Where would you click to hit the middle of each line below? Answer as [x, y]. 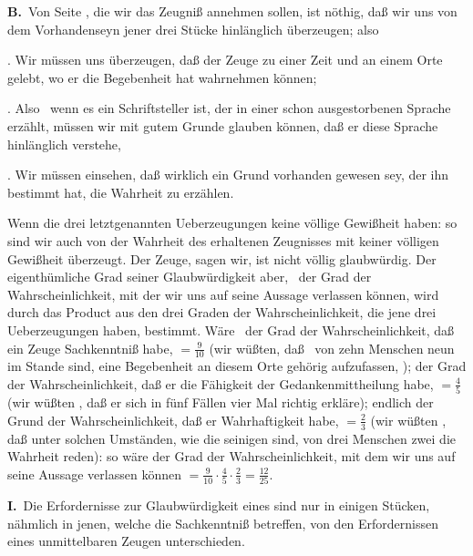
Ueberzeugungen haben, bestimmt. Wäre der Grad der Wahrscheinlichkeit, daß [231, 329]
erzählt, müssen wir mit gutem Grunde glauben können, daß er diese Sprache [223, 125]
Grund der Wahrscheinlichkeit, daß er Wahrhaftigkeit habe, [173, 420]
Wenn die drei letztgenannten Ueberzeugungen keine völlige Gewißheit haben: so [232, 223]
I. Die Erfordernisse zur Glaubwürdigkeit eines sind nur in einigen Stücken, [219, 505]
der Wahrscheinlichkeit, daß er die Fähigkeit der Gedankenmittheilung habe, [221, 383]
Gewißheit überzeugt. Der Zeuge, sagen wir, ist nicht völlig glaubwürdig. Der [222, 258]
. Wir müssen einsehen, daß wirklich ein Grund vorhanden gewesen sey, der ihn [228, 175]
